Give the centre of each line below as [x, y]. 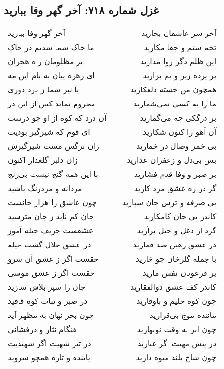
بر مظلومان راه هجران [46, 61]
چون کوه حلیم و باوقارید [177, 301]
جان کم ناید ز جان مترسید [51, 216]
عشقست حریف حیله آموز [51, 230]
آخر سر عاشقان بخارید [179, 33]
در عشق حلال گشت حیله [49, 245]
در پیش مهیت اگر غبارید [177, 343]
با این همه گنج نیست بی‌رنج [53, 174]
